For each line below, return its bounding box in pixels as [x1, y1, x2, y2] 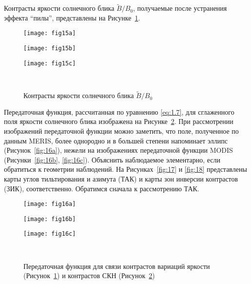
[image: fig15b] [23, 45, 76, 52]
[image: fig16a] [23, 201, 76, 208]
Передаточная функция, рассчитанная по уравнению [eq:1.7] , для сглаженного [4, 106, 234, 117]
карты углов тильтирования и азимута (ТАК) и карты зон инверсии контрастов [4, 173, 238, 183]
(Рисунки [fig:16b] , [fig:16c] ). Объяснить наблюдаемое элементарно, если [4, 154, 220, 164]
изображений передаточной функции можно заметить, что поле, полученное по [4, 125, 239, 136]
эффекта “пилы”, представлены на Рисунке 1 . [4, 12, 140, 22]
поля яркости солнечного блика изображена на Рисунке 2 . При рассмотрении [4, 116, 233, 126]
